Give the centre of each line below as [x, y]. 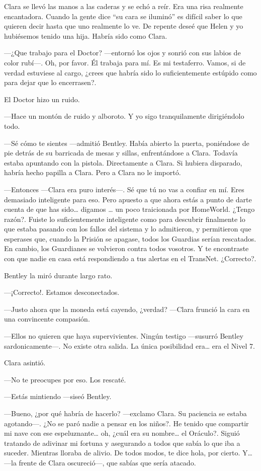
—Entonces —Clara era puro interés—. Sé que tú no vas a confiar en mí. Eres [124, 189]
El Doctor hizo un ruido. [42, 99]
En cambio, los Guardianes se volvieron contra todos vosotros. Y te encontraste [126, 248]
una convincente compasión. [47, 319]
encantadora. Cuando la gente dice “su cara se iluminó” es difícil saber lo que [123, 16]
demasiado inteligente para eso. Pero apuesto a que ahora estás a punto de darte [128, 199]
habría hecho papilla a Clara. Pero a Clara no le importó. [93, 172]
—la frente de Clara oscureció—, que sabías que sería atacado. [100, 462]
